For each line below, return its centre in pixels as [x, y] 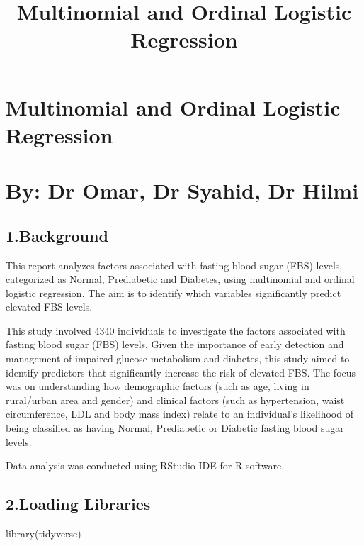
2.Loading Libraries [78, 504]
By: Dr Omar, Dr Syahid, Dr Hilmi [182, 190]
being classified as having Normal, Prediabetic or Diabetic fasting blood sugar [175, 428]
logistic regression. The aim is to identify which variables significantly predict [174, 292]
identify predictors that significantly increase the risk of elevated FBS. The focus [181, 372]
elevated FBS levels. [49, 307]
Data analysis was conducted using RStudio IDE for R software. [145, 466]
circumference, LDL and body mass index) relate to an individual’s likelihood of [180, 414]
